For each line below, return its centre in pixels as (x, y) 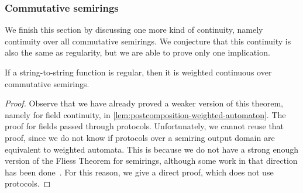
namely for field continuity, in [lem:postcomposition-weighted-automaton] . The (145, 114)
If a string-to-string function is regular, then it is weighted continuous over (138, 72)
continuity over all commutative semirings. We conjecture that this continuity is (148, 41)
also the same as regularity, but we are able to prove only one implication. (137, 52)
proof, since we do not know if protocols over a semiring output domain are (140, 137)
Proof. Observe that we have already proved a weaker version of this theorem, (144, 103)
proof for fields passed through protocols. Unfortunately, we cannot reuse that (144, 126)
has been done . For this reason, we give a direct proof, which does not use (139, 172)
